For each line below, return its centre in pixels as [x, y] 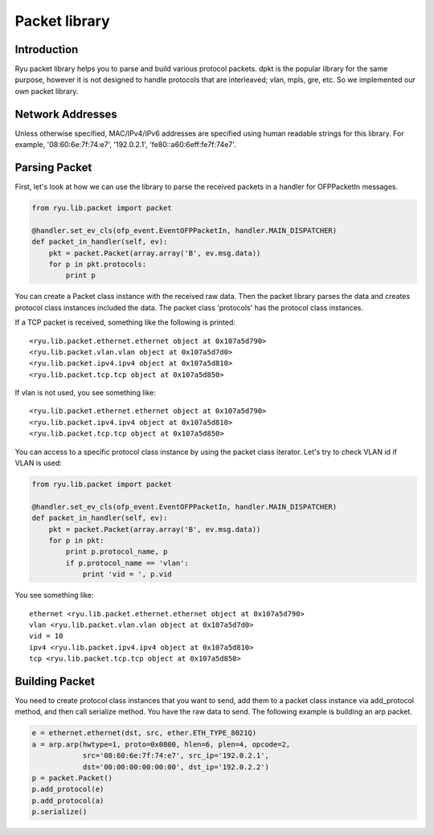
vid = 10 [46, 636]
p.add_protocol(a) [68, 800]
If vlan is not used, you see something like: [86, 393]
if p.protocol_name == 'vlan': [127, 563]
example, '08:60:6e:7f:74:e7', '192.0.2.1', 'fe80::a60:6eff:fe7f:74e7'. [125, 145]
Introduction [47, 49]
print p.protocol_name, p [117, 552]
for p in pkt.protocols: [98, 264]
